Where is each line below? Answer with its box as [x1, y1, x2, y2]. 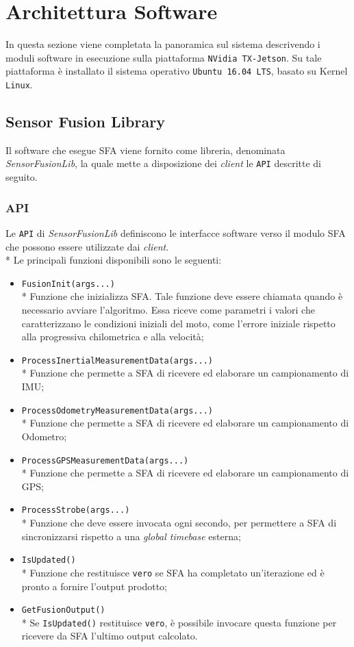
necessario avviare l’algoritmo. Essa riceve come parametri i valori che [21, 303, 315, 317]
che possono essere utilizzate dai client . [5, 239, 169, 253]
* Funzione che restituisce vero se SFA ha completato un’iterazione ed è [21, 565, 325, 579]
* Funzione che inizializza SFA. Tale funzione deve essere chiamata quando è [21, 289, 343, 303]
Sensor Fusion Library [5, 111, 165, 132]
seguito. [5, 170, 38, 184]
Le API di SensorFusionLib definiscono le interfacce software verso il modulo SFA [5, 225, 346, 240]
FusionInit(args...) [21, 279, 115, 289]
